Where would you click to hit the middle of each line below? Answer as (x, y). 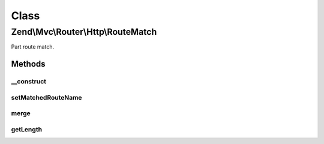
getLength (26, 129)
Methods (28, 64)
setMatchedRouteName (46, 97)
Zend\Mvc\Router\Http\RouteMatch (84, 32)
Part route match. (32, 47)
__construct (29, 82)
